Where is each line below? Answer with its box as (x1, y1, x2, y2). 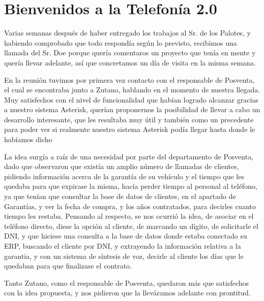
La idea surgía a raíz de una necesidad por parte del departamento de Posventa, (4, 151, 254, 161)
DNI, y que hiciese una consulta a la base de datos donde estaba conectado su (4, 230, 247, 241)
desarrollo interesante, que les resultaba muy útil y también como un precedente (4, 114, 254, 124)
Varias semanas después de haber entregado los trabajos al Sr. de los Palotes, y (4, 27, 251, 38)
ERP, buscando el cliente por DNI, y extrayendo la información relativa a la (4, 241, 241, 251)
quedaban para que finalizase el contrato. (4, 260, 132, 271)
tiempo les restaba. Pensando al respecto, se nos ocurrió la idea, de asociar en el (4, 211, 254, 221)
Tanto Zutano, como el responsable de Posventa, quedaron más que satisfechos (4, 277, 249, 288)
